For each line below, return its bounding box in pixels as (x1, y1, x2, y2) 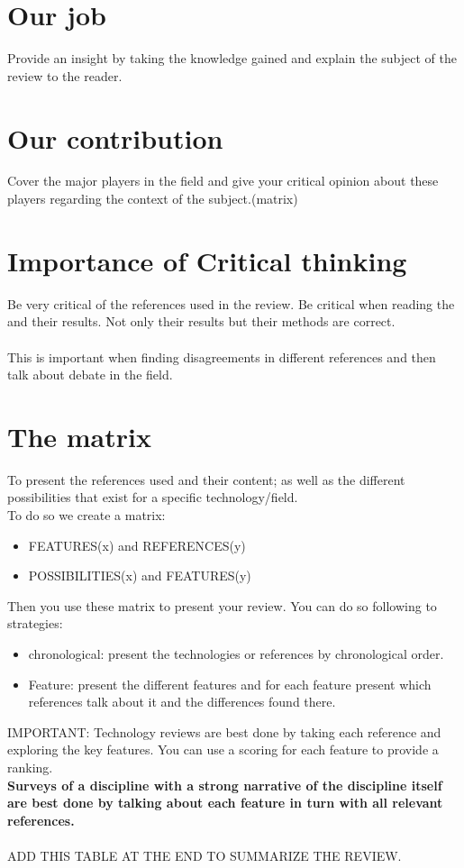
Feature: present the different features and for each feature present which (28, 674, 432, 693)
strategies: (7, 614, 63, 633)
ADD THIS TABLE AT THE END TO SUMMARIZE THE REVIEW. (7, 845, 402, 864)
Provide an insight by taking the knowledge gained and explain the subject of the (7, 49, 457, 68)
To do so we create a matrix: (7, 506, 166, 525)
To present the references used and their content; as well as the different (7, 470, 405, 489)
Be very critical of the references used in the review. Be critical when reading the (7, 294, 455, 313)
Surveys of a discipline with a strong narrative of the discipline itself (7, 775, 442, 794)
